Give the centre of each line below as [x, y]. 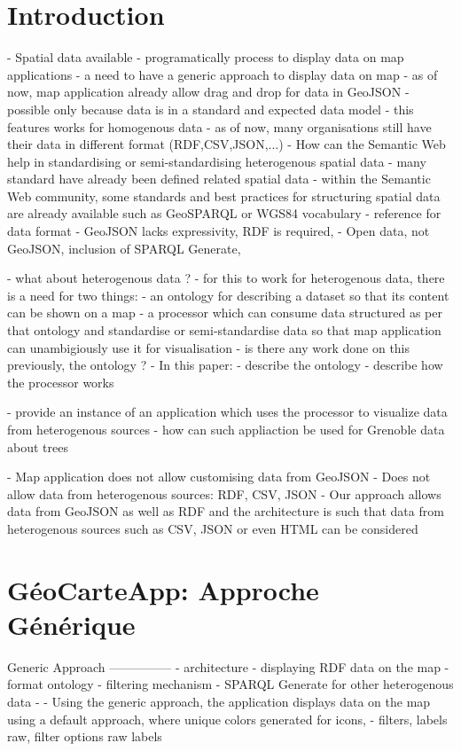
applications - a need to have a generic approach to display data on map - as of [223, 74]
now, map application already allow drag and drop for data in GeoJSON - [208, 92]
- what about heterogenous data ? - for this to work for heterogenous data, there [226, 278]
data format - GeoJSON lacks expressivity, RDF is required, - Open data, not [219, 231]
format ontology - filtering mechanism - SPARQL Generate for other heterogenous [230, 684]
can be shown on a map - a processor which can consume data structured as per [225, 313]
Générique [71, 624]
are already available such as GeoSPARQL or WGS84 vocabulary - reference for [224, 213]
